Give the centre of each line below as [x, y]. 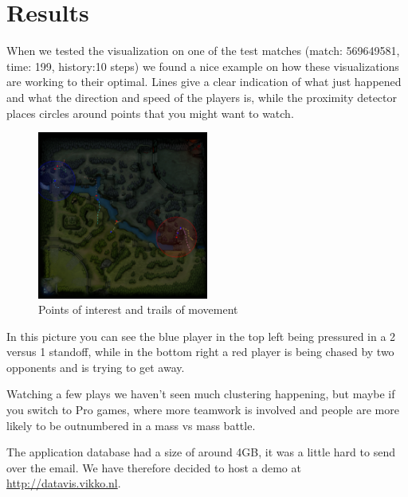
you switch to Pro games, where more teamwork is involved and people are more [203, 410]
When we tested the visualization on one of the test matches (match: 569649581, [203, 51]
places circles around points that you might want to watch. [150, 113]
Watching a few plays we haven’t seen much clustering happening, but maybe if [201, 394]
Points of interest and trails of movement [138, 309]
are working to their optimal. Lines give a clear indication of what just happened [204, 82]
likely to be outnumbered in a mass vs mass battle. [131, 425]
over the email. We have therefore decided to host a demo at [154, 467]
